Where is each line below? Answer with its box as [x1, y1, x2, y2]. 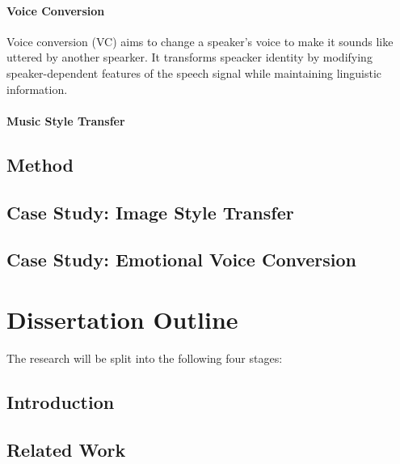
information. [6, 80, 68, 97]
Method [6, 151, 74, 177]
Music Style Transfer [6, 112, 125, 129]
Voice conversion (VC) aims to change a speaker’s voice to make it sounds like [6, 32, 394, 49]
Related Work [6, 436, 126, 462]
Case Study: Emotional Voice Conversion [6, 247, 357, 272]
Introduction [6, 389, 115, 414]
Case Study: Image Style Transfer [6, 199, 294, 224]
